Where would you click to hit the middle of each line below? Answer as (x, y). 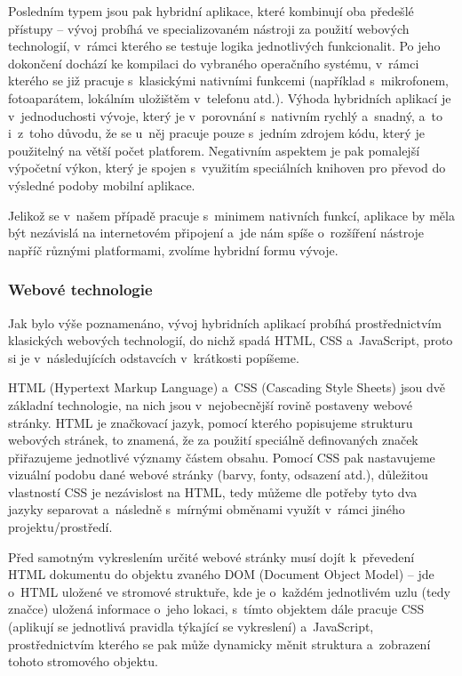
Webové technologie (80, 290)
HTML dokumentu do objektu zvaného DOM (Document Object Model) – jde (221, 574)
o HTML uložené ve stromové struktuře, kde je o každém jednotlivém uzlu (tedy (229, 591)
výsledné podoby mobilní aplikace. (102, 185)
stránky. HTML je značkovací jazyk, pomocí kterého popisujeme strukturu (211, 422)
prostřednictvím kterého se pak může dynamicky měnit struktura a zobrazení (219, 644)
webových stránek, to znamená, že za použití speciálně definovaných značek (213, 440)
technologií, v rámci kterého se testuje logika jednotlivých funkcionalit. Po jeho (224, 46)
